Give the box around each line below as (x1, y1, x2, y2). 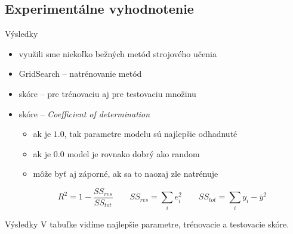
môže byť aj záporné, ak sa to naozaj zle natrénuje (33, 167, 218, 180)
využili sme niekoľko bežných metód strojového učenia (18, 47, 217, 60)
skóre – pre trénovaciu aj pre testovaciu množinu (18, 87, 196, 99)
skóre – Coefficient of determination (18, 107, 150, 120)
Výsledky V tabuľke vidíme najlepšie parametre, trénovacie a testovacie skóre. (5, 217, 289, 230)
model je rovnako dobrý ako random (67, 147, 200, 160)
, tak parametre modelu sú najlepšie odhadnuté (64, 127, 238, 140)
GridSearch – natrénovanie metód (18, 67, 142, 80)
